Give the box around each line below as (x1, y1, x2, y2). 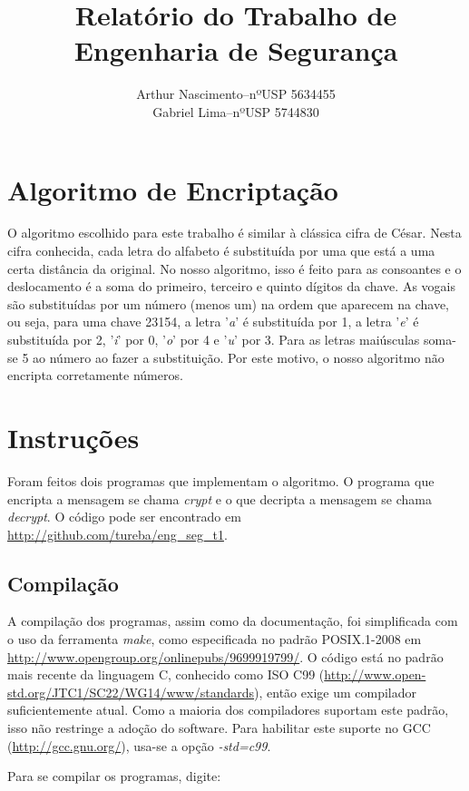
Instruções (7, 418, 140, 455)
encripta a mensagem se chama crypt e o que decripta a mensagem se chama (7, 489, 432, 508)
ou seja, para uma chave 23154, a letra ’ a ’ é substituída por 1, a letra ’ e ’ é (7, 312, 419, 331)
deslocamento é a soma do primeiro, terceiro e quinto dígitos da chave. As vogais (7, 277, 455, 296)
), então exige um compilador (254, 682, 416, 701)
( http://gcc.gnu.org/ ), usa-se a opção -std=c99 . (7, 736, 271, 755)
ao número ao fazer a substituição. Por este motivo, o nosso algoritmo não (33, 347, 445, 366)
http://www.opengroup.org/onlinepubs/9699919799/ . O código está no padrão (7, 647, 444, 666)
